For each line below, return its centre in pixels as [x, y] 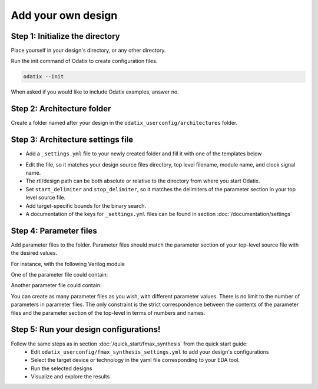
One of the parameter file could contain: [59, 275]
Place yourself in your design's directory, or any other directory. [88, 51]
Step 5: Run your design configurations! [86, 330]
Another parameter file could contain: [56, 285]
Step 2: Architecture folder [61, 109]
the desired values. [34, 253]
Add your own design [64, 15]
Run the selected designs [62, 368]
